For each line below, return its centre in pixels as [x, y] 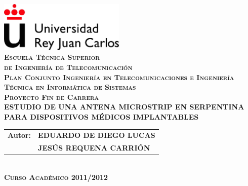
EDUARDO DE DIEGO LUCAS [97, 135]
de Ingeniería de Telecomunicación [68, 67]
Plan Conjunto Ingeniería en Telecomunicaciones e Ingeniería [119, 77]
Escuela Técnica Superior [52, 57]
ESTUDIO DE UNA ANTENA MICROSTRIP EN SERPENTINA [124, 107]
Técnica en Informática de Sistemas [70, 87]
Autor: [19, 135]
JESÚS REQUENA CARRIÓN [94, 148]
